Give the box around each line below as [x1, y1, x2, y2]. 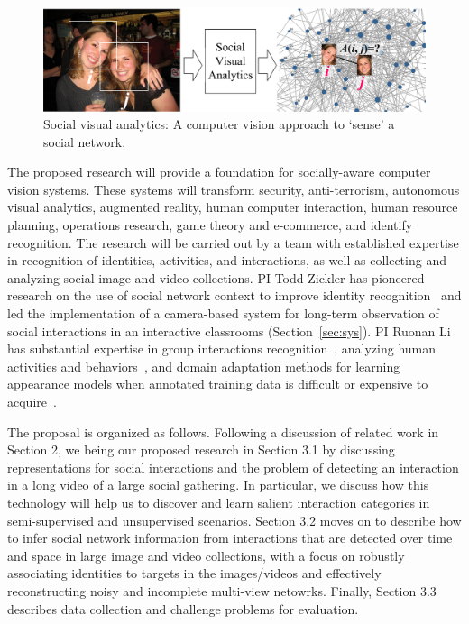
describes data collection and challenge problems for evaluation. [7, 599, 359, 618]
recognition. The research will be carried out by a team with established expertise [7, 233, 459, 252]
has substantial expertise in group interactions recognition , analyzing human [7, 339, 437, 358]
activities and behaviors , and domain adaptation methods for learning [7, 356, 400, 375]
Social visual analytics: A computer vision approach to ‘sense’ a [43, 115, 395, 133]
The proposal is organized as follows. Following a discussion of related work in [7, 422, 439, 441]
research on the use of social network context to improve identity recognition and [7, 286, 462, 305]
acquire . [7, 392, 57, 411]
